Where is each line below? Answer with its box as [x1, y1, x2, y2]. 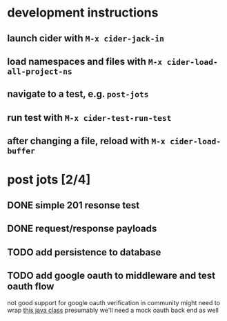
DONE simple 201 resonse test [7, 199, 140, 211]
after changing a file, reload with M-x [7, 135, 166, 147]
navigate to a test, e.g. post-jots [7, 88, 149, 100]
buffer [7, 146, 36, 156]
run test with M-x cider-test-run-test [7, 112, 172, 124]
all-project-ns [7, 66, 72, 77]
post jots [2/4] [7, 172, 91, 188]
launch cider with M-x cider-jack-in [7, 32, 164, 44]
